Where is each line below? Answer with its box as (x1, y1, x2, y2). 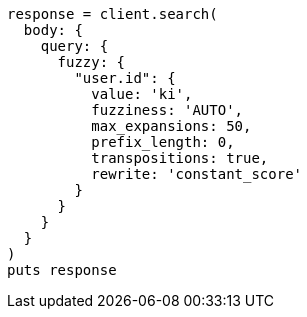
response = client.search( (7, 6, 218, 22)
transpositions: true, (91, 150, 269, 166)
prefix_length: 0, (91, 134, 235, 150)
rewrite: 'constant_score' (91, 166, 303, 182)
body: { (23, 22, 83, 38)
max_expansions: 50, (91, 118, 252, 134)
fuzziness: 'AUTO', (91, 102, 244, 118)
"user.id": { (74, 70, 176, 86)
